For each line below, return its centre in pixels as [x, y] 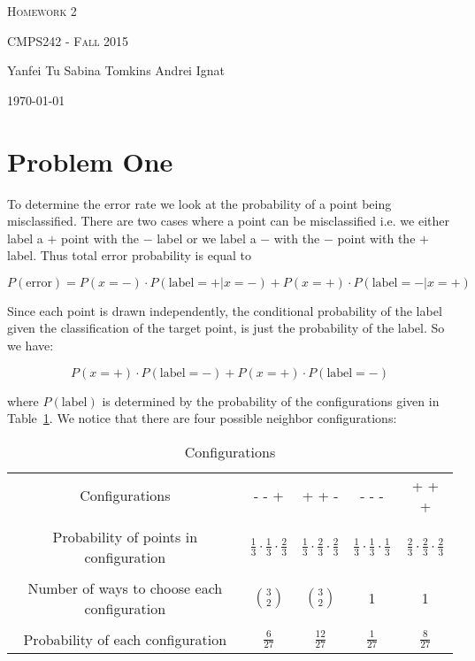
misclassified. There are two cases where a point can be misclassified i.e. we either [228, 221]
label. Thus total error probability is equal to [130, 255]
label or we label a [207, 238]
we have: [31, 346]
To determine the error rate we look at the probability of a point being [199, 203]
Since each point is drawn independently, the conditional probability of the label [225, 310]
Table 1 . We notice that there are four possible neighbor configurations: [202, 418]
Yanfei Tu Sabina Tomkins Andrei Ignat [116, 70]
